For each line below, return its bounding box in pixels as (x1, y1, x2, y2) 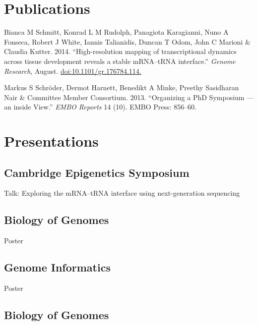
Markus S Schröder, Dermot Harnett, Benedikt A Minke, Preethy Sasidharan (4, 82, 239, 93)
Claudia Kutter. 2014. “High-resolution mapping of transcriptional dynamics (4, 46, 237, 56)
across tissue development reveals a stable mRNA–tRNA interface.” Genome (4, 55, 236, 66)
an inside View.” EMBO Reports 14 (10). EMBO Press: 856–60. (4, 102, 196, 112)
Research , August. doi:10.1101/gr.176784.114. (4, 65, 141, 76)
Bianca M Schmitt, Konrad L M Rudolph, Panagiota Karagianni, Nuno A (4, 27, 229, 37)
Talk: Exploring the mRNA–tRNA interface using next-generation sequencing (4, 188, 240, 198)
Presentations (4, 131, 99, 151)
